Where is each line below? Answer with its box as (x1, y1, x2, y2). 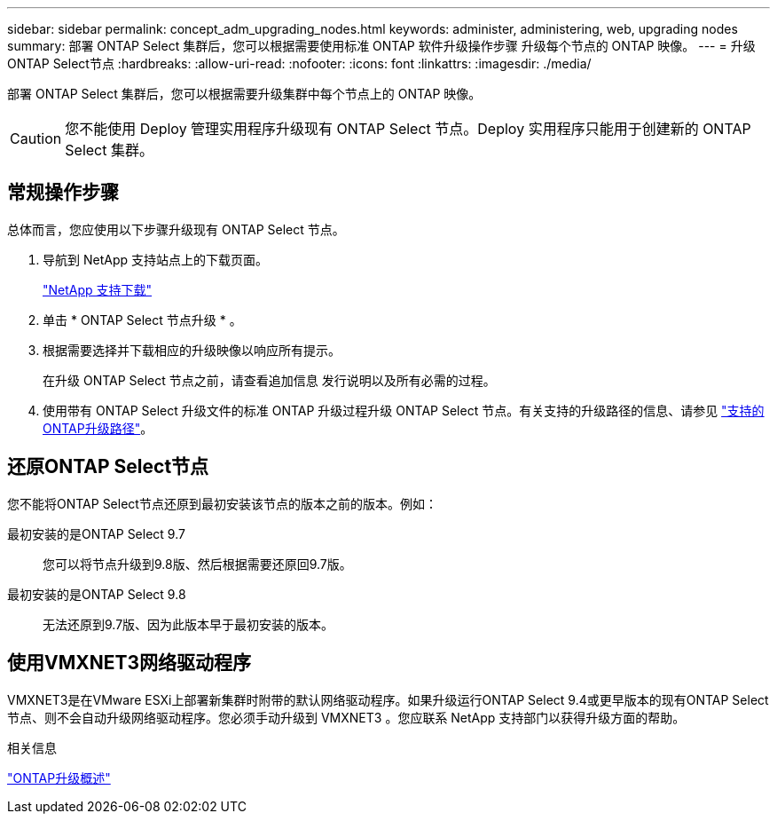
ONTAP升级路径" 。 (43, 420, 153, 436)
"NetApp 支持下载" (43, 281, 153, 297)
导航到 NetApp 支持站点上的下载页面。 (43, 251, 268, 267)
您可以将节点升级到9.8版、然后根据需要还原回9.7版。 (43, 556, 352, 572)
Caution (10, 130, 62, 147)
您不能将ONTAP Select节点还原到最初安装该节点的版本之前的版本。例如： (7, 495, 437, 511)
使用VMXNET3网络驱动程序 (7, 651, 252, 675)
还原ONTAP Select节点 (7, 455, 209, 478)
